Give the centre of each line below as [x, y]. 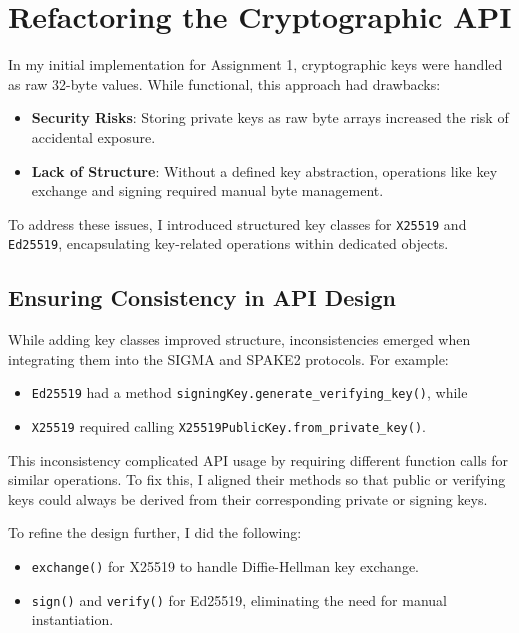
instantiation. [72, 619]
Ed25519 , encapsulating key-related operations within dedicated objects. [228, 243]
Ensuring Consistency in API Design [202, 297]
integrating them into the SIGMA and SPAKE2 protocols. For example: [228, 358]
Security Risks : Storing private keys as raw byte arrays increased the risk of [270, 117]
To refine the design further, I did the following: [155, 532]
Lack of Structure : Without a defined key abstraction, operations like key [264, 170]
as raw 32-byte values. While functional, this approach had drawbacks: [224, 83]
